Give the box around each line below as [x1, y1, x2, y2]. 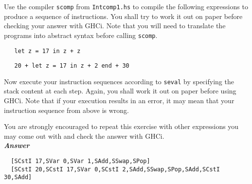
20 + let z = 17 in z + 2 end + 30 [14, 62, 129, 70]
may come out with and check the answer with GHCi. [4, 130, 164, 141]
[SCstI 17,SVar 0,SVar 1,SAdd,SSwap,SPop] [11, 158, 150, 165]
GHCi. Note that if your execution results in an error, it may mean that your [4, 95, 234, 106]
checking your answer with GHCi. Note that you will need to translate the [4, 20, 226, 31]
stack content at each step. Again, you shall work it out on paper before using [4, 86, 236, 96]
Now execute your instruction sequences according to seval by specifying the [4, 76, 234, 86]
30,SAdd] [4, 174, 32, 181]
